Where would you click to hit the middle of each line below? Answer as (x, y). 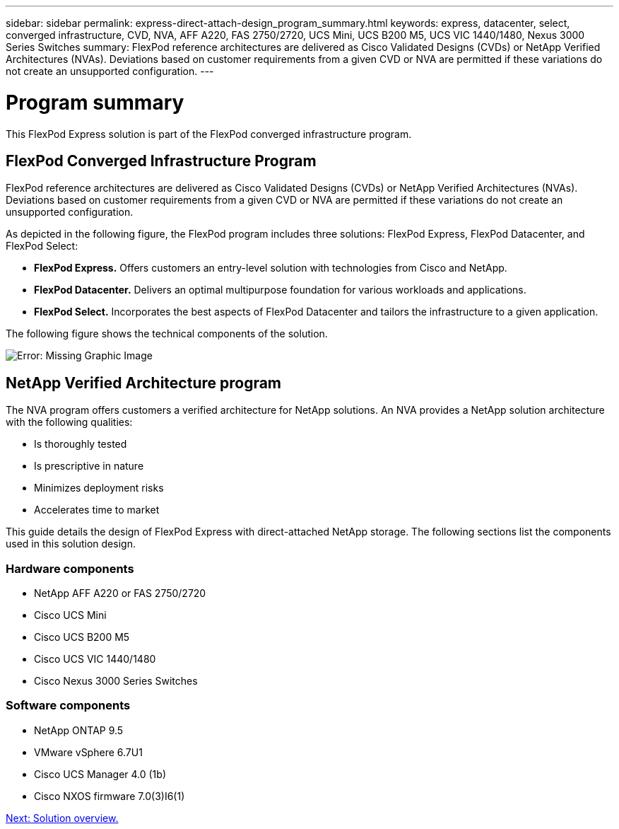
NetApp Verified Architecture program (144, 383)
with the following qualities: (69, 422)
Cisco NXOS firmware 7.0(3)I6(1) (110, 796)
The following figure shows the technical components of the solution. (167, 334)
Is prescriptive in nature (89, 466)
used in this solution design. (71, 544)
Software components (68, 706)
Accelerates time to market (97, 510)
